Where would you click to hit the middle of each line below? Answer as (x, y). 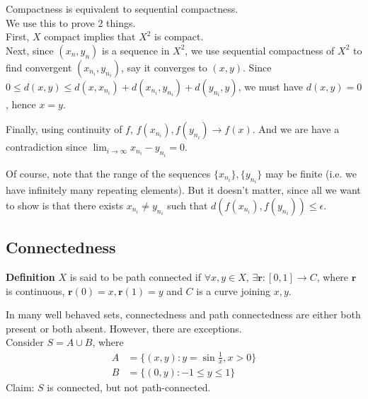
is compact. (179, 36)
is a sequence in (136, 50)
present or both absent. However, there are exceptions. (124, 328)
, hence (21, 104)
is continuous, (35, 290)
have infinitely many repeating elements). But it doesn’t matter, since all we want (183, 190)
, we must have (271, 86)
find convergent (39, 67)
